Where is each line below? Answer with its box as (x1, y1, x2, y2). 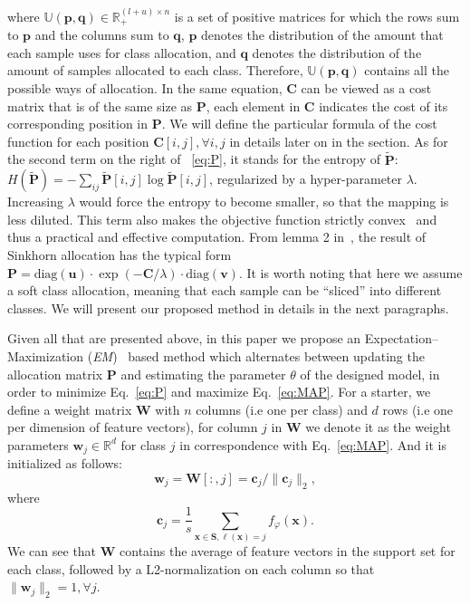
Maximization (7, 346, 84, 365)
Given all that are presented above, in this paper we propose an (7, 329, 361, 348)
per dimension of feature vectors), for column (7, 418, 258, 437)
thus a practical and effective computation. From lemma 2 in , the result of (7, 227, 427, 246)
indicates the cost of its (319, 96, 448, 115)
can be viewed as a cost (301, 79, 432, 98)
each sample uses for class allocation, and (7, 43, 236, 62)
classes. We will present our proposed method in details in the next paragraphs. (7, 298, 449, 317)
